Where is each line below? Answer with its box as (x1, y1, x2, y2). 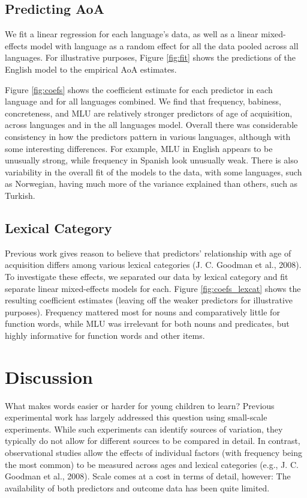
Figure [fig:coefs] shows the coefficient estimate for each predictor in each (5, 83, 273, 96)
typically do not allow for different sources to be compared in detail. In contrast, (5, 434, 300, 447)
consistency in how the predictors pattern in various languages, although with (5, 130, 291, 142)
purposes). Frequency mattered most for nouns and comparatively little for (5, 305, 280, 318)
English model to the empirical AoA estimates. (5, 62, 177, 75)
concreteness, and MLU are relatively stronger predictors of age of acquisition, (5, 106, 293, 119)
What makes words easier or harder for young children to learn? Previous (5, 399, 275, 411)
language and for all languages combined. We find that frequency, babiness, (5, 95, 281, 108)
